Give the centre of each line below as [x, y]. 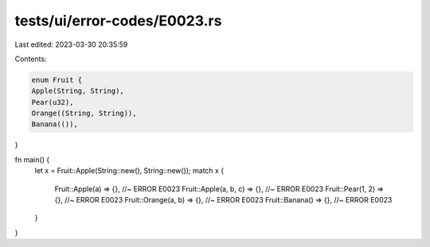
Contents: [31, 59]
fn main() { [32, 160]
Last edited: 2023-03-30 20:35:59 [71, 44]
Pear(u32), [53, 102]
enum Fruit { [57, 80]
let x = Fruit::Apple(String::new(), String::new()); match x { [129, 171]
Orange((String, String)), [84, 114]
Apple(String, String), [78, 91]
